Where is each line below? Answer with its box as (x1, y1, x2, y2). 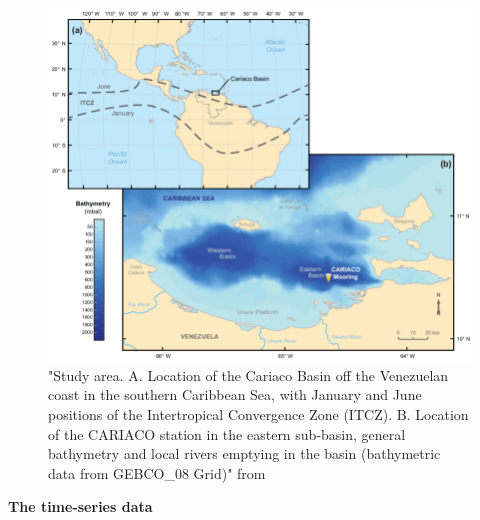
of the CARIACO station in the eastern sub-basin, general (48, 423, 406, 444)
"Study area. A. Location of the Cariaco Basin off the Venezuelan (48, 364, 449, 385)
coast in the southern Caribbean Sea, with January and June (48, 384, 422, 405)
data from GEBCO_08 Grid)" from (48, 462, 266, 483)
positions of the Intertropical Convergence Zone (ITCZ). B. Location (48, 403, 469, 424)
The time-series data (8, 496, 153, 517)
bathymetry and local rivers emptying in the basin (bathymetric (48, 443, 441, 464)
